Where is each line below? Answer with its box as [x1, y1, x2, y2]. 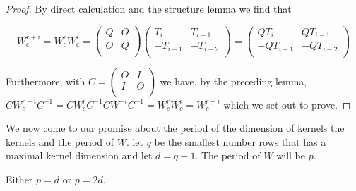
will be [276, 148, 305, 163]
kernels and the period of [6, 134, 114, 149]
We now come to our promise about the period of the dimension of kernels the [6, 121, 345, 135]
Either [6, 172, 33, 187]
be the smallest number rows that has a [154, 134, 326, 149]
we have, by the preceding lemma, [160, 73, 307, 88]
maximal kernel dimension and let [6, 148, 153, 163]
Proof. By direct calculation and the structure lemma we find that [6, 1, 292, 16]
